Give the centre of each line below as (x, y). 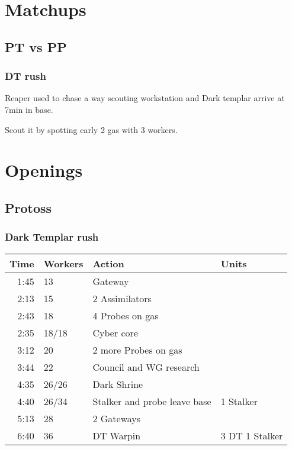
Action (108, 263)
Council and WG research (146, 367)
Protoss (28, 207)
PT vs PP (36, 46)
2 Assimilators (122, 298)
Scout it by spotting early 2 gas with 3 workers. (91, 129)
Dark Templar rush (52, 237)
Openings (44, 170)
